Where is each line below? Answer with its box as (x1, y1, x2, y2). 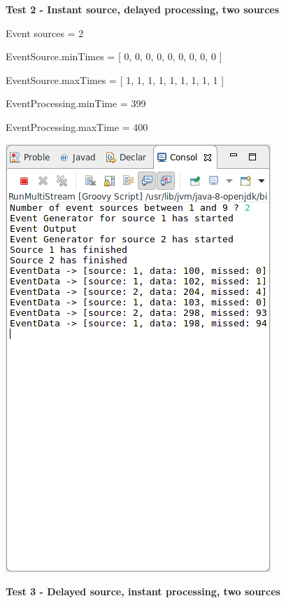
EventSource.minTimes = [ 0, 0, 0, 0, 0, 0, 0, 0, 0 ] (6, 49, 222, 64)
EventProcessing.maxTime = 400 (6, 119, 148, 134)
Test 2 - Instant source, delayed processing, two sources (6, 2, 280, 16)
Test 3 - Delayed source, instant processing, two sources (6, 584, 280, 599)
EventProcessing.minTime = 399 (6, 96, 146, 111)
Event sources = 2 (6, 25, 84, 40)
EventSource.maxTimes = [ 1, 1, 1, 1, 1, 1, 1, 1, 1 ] (6, 72, 224, 87)
